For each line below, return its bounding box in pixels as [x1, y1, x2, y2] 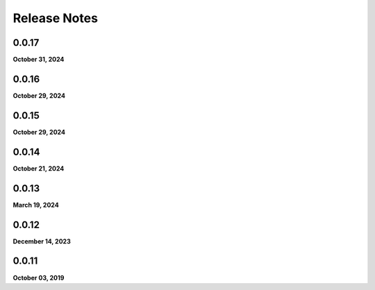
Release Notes [12, 10, 99, 26]
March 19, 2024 [12, 201, 59, 209]
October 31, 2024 [12, 56, 65, 64]
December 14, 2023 [12, 237, 71, 246]
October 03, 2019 [12, 273, 65, 282]
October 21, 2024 [12, 164, 65, 173]
